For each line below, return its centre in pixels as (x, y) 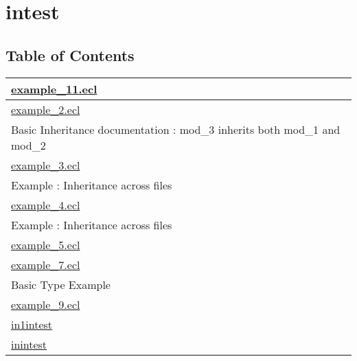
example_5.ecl (46, 244)
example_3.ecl (46, 165)
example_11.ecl (54, 89)
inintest (29, 344)
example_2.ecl (46, 109)
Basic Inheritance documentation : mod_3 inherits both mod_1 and (176, 129)
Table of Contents (70, 55)
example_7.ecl (46, 264)
